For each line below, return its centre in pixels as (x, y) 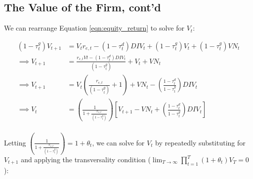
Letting (15, 142)
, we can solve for (118, 142)
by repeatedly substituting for (200, 142)
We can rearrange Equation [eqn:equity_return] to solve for (94, 28)
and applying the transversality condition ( (86, 160)
